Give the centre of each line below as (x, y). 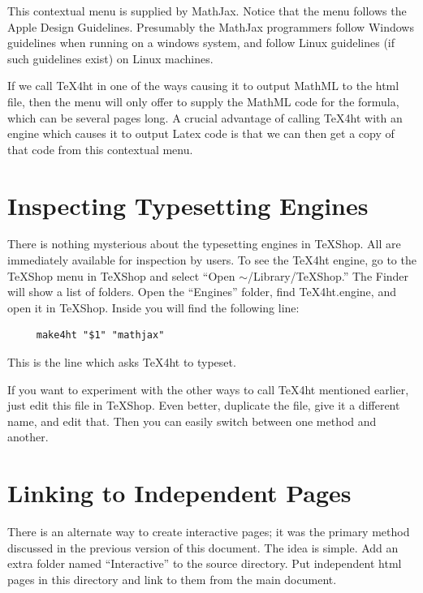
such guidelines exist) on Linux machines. (110, 58)
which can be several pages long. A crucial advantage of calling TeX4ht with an (205, 117)
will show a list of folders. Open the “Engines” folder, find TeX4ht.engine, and (202, 292)
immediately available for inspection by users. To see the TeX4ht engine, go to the (212, 260)
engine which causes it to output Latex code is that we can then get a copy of (201, 133)
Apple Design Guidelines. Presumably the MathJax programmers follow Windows (211, 26)
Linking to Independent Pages (179, 493)
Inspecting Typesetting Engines (188, 205)
